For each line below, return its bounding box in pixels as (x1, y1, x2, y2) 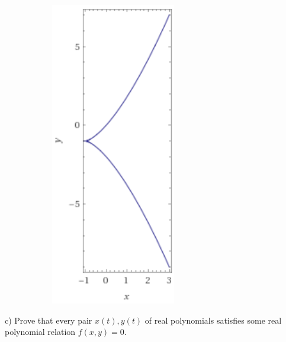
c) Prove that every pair (5, 314, 92, 326)
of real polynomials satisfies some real (144, 314, 282, 326)
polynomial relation (5, 325, 76, 338)
